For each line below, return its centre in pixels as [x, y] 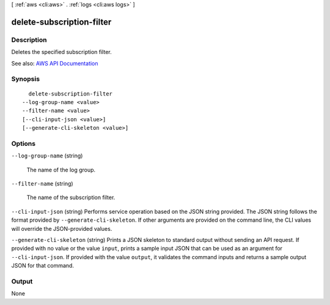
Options [24, 143]
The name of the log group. [61, 170]
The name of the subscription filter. [71, 198]
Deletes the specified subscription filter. [62, 52]
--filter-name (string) [42, 183]
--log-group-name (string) [47, 156]
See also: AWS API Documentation [55, 63]
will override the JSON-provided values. [62, 228]
